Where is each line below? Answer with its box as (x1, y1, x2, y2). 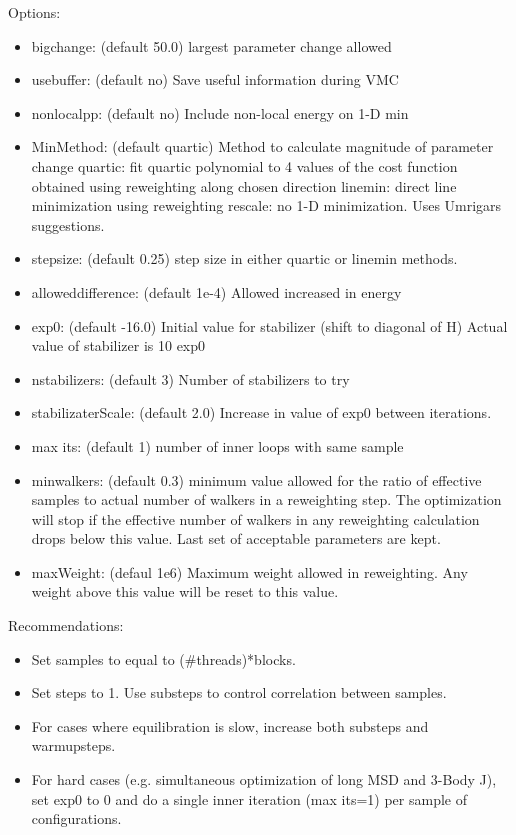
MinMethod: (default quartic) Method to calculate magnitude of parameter (31, 136, 494, 157)
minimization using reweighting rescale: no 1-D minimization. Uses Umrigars (31, 195, 502, 216)
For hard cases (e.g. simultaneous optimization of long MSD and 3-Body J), (31, 769, 497, 790)
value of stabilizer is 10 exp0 (31, 335, 206, 356)
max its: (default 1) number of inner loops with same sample (31, 435, 404, 456)
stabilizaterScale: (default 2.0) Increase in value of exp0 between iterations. (31, 402, 492, 423)
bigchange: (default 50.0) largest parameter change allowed (31, 35, 392, 56)
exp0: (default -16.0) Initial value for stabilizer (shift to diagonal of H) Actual (31, 315, 508, 336)
